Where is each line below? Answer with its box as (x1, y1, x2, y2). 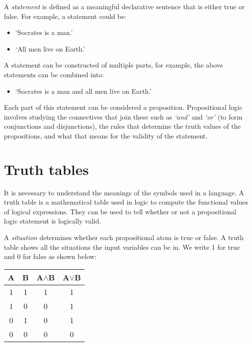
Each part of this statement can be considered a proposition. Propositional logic (4, 102, 243, 112)
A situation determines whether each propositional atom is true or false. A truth (4, 232, 244, 242)
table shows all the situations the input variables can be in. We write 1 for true (4, 242, 240, 252)
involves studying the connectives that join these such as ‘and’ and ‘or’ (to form (4, 111, 243, 121)
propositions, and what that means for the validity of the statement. (4, 130, 208, 140)
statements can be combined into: (4, 69, 104, 79)
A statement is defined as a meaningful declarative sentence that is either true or (4, 1, 245, 11)
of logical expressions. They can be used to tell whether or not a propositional (4, 206, 236, 216)
